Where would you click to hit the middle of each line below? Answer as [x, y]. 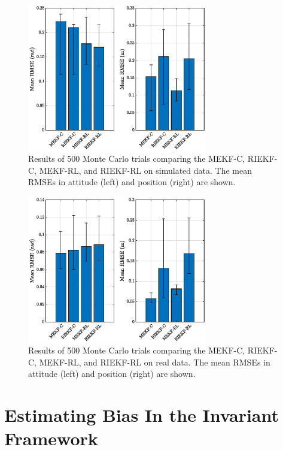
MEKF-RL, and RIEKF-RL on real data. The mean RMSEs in [155, 362]
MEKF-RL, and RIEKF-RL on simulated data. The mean [145, 170]
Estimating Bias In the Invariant [142, 415]
